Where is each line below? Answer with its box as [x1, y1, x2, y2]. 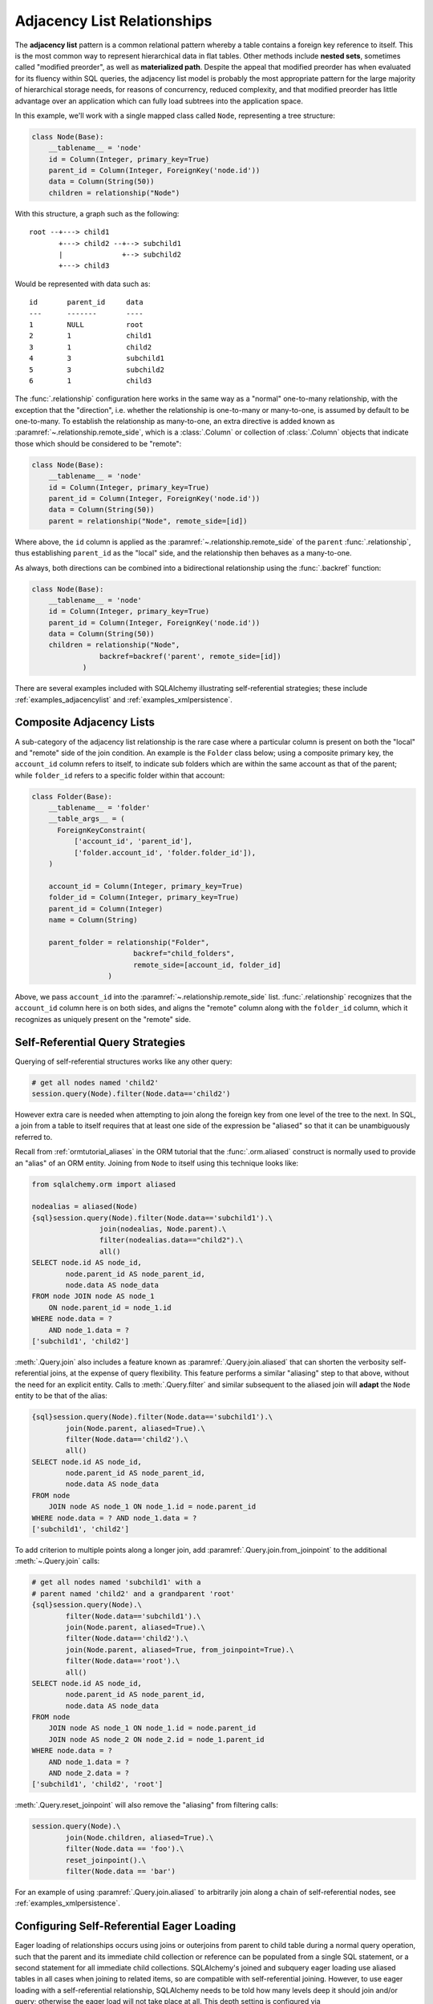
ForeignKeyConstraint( [57, 826, 147, 834]
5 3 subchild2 [29, 365, 164, 374]
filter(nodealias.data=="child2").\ [99, 1235, 244, 1245]
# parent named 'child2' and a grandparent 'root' [31, 1589, 236, 1598]
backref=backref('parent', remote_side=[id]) [99, 652, 281, 661]
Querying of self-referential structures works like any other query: [14, 1057, 233, 1066]
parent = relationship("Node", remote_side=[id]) [48, 516, 248, 525]
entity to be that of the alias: [14, 1391, 108, 1400]
